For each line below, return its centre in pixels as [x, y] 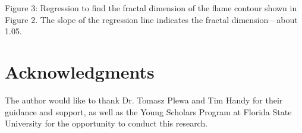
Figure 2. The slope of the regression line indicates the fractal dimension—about [151, 19]
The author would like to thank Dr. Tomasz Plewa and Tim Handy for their [144, 100]
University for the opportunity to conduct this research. [106, 123]
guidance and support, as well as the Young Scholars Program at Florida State [148, 111]
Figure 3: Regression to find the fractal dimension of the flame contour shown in [151, 8]
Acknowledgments [80, 71]
